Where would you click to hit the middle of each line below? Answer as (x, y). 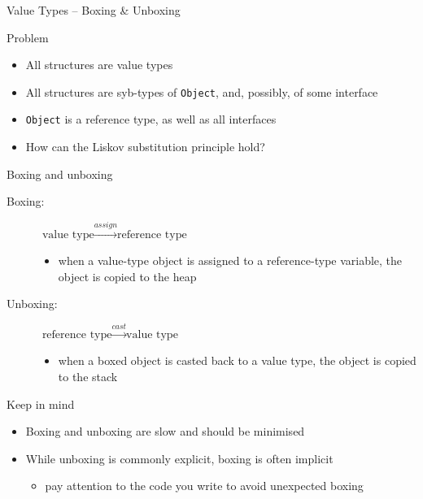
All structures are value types (99, 65)
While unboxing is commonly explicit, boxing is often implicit (179, 458)
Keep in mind (41, 404)
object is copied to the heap (127, 276)
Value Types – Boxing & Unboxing (94, 10)
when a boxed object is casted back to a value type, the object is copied (237, 360)
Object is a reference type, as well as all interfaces (151, 119)
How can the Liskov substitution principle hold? (145, 147)
